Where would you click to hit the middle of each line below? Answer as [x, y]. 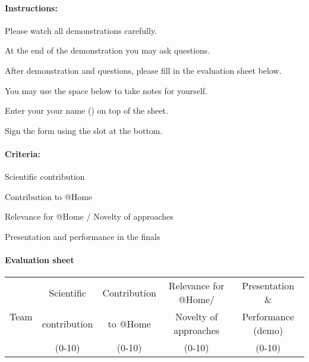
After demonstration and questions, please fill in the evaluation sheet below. [143, 70]
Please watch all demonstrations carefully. [81, 30]
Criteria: [23, 153]
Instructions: [31, 7]
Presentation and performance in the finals [83, 236]
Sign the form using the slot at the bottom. [84, 130]
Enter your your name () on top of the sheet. [86, 110]
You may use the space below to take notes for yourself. [106, 90]
